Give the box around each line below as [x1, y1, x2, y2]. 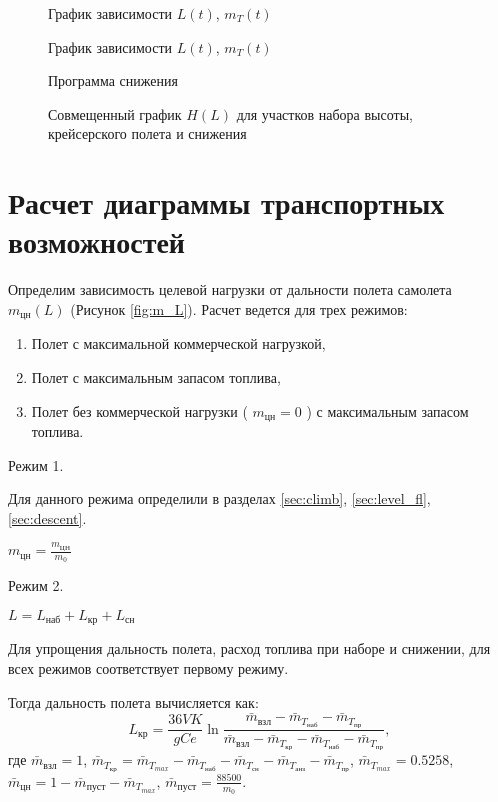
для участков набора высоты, [236, 103, 413, 124]
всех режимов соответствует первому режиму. [8, 657, 289, 678]
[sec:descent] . [8, 507, 87, 528]
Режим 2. [8, 575, 64, 596]
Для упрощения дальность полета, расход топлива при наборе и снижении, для [8, 638, 491, 659]
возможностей [8, 221, 185, 262]
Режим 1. [8, 454, 64, 475]
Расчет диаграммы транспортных [8, 182, 445, 223]
